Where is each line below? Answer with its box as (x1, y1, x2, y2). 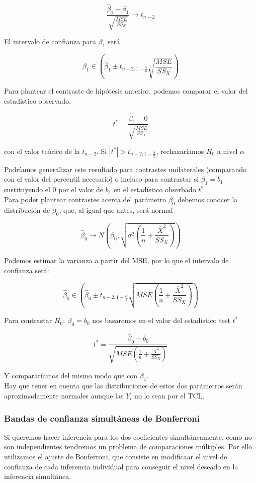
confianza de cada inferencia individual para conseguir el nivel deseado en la (4, 461, 238, 471)
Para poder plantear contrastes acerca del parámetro (4, 194, 166, 204)
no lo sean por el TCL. (134, 390, 205, 400)
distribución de (4, 204, 50, 215)
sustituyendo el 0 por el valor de (4, 184, 104, 195)
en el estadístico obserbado (114, 184, 196, 195)
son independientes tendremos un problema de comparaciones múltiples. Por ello (4, 441, 252, 452)
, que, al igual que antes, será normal (59, 204, 173, 215)
